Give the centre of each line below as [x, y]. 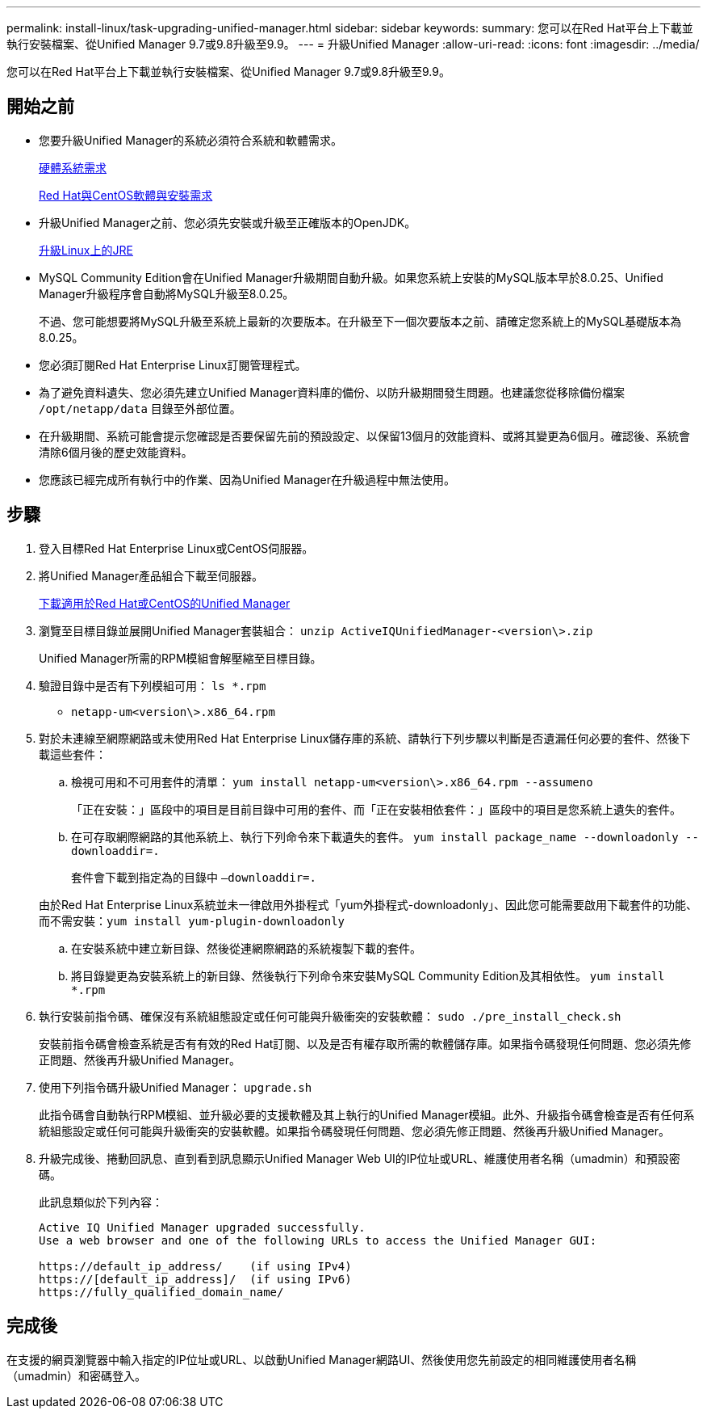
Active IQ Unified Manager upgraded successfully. [202, 1227]
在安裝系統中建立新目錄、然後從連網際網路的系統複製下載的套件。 [246, 948]
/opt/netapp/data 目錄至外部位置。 [140, 408]
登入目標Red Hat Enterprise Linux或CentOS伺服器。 [176, 548]
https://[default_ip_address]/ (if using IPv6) [195, 1279]
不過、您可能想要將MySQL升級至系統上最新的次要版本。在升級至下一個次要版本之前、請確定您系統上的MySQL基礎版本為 [360, 321]
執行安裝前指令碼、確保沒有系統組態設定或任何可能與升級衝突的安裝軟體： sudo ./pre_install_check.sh [330, 1016]
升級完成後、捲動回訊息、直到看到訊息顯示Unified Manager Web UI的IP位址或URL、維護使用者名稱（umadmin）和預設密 [360, 1158]
